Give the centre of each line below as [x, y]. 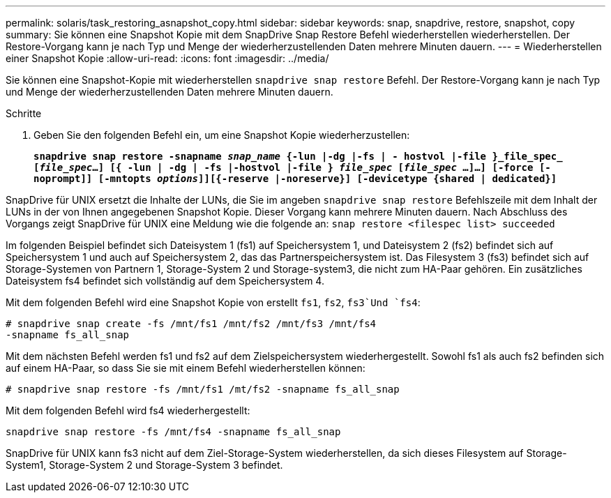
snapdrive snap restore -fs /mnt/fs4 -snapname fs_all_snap [173, 432]
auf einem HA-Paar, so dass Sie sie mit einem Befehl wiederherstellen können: [186, 368]
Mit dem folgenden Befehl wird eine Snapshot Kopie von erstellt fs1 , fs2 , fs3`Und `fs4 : [213, 302]
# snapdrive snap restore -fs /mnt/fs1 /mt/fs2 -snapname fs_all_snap [203, 389]
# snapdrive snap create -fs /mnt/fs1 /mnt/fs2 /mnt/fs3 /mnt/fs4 [191, 324]
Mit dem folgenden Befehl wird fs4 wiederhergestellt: [128, 410]
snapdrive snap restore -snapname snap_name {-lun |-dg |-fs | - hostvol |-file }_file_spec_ [298, 156]
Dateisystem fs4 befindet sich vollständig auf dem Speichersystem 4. [165, 281]
